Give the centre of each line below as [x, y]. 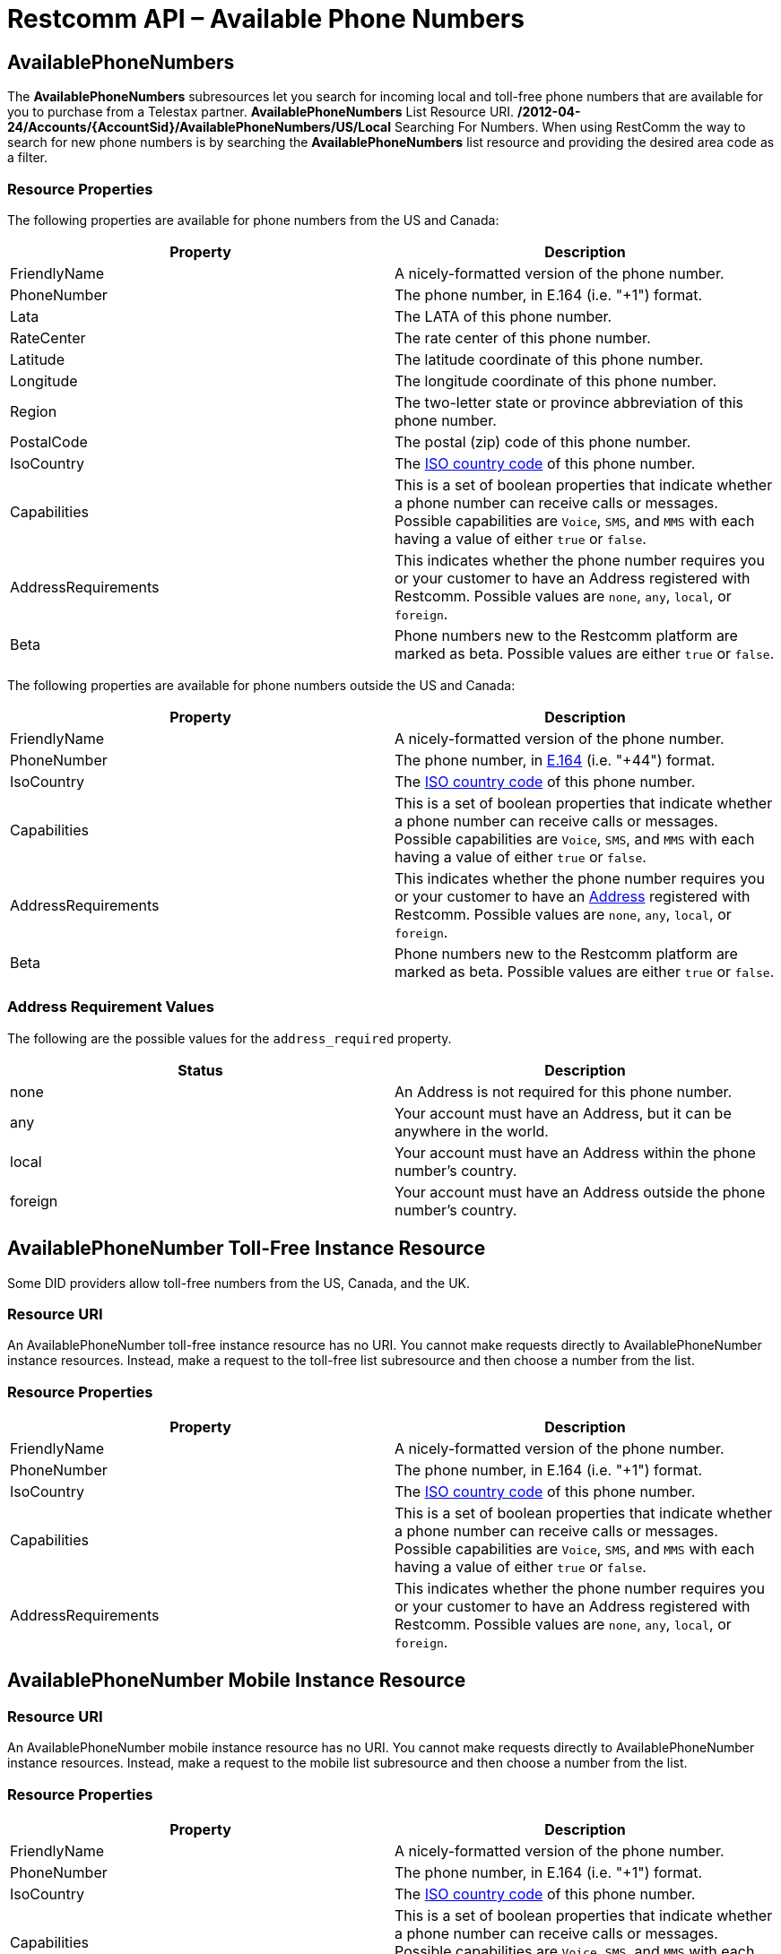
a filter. [28, 158]
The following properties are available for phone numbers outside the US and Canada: [261, 685]
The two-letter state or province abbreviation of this [569, 402]
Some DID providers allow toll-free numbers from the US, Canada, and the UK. [239, 1283]
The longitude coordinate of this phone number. [555, 380]
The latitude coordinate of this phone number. [549, 359]
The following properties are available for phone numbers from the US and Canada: [253, 220]
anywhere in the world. [472, 1131]
